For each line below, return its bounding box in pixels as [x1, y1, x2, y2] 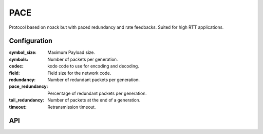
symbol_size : [9, 50, 37, 55]
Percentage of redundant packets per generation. [47, 90, 147, 96]
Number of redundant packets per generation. [47, 77, 140, 83]
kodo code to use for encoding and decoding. [47, 63, 139, 69]
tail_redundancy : [9, 97, 45, 103]
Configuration [9, 37, 53, 45]
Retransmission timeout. [47, 104, 96, 110]
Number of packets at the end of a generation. [47, 97, 141, 103]
